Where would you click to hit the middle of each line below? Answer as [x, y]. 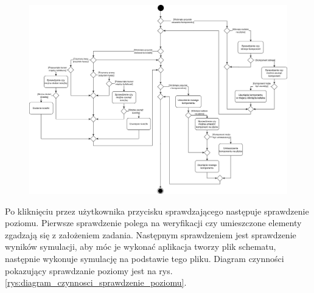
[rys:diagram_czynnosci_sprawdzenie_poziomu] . [96, 282]
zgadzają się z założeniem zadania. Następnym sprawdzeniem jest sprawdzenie [151, 234]
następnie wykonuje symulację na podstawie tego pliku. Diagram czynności [145, 258]
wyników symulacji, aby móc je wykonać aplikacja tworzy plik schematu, [141, 246]
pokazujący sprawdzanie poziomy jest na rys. [89, 270]
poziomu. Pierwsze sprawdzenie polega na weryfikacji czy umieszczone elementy [153, 223]
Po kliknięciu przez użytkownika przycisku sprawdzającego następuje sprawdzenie [157, 211]
